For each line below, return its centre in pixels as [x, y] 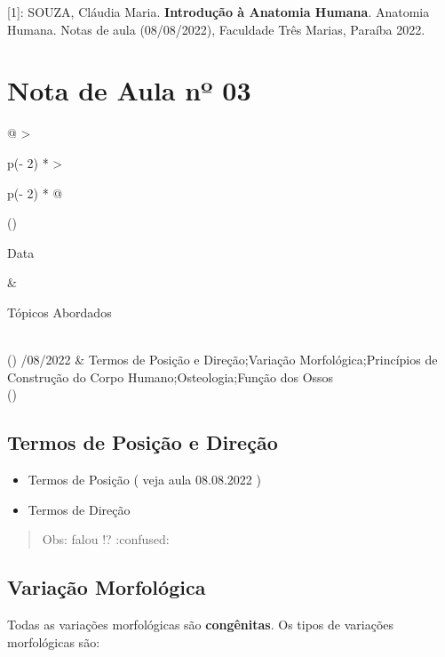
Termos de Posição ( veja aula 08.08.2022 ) [144, 480]
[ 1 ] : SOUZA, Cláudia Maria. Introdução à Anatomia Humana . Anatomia [219, 12]
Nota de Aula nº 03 [129, 90]
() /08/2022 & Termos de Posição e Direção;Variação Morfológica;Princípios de [222, 360]
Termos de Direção [79, 509]
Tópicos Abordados [60, 312]
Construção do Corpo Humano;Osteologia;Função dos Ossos [171, 377]
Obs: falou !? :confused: [106, 539]
